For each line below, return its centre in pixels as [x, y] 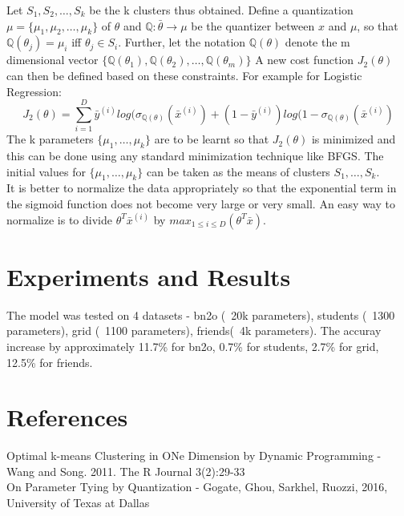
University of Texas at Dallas [78, 503]
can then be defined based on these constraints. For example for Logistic [184, 75]
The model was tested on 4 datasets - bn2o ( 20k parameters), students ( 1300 [201, 314]
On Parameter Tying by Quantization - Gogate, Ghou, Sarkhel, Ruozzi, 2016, [197, 487]
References [67, 417]
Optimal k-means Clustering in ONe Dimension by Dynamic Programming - [194, 456]
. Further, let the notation [182, 42]
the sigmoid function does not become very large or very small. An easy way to [201, 204]
